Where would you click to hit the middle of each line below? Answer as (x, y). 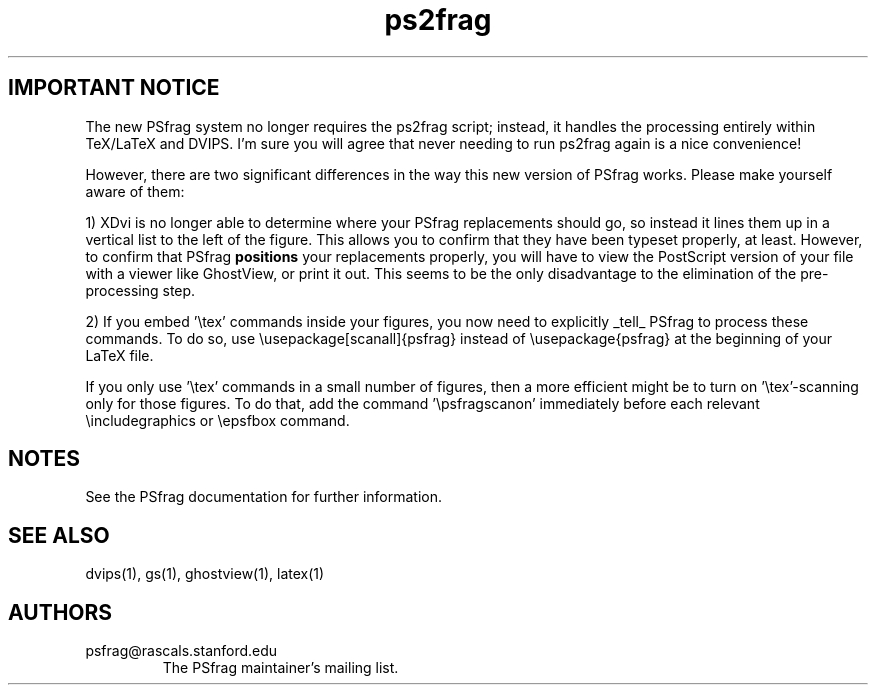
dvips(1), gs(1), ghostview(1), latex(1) (205, 574)
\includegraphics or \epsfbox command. (217, 420)
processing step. (140, 290)
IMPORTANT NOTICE (114, 88)
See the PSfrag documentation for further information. (264, 497)
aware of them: (135, 191)
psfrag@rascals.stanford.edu (181, 651)
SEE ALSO (59, 535)
